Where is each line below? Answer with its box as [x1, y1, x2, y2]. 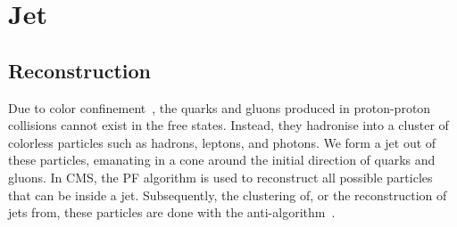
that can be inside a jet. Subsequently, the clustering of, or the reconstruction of [8, 185, 447, 204]
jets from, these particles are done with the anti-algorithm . [8, 203, 336, 222]
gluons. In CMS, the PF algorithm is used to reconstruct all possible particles [8, 167, 433, 186]
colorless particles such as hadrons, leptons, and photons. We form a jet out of [8, 133, 436, 151]
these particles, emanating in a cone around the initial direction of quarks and [8, 150, 436, 169]
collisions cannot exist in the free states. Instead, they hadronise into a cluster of [8, 116, 449, 134]
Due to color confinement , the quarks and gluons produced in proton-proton [8, 98, 431, 117]
